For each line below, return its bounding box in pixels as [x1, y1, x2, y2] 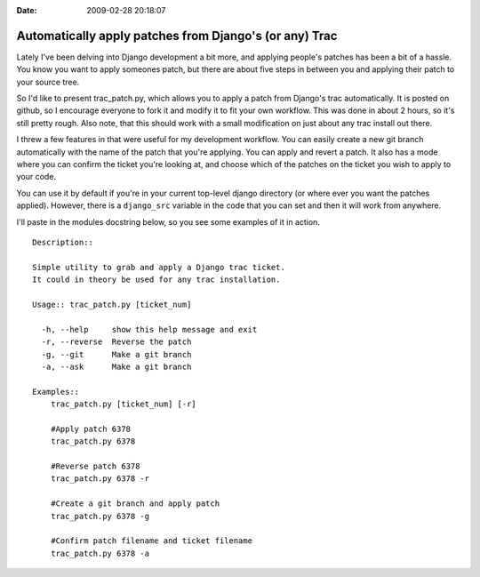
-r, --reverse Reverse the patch [41, 337, 192, 347]
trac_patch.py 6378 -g [50, 511, 150, 521]
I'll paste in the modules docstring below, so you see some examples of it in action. [16, 216, 320, 227]
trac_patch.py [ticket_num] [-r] [50, 399, 197, 409]
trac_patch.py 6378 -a [50, 548, 150, 558]
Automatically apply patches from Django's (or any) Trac [16, 28, 338, 44]
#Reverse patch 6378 [50, 461, 140, 471]
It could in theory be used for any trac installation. [32, 275, 281, 284]
